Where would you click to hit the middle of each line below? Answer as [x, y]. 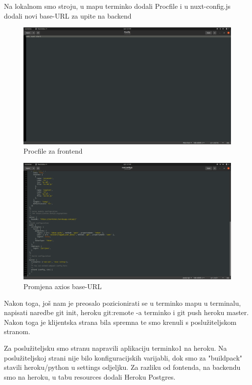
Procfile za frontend [53, 151]
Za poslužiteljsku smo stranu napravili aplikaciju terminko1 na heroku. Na [115, 348]
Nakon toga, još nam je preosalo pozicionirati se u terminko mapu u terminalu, [123, 303]
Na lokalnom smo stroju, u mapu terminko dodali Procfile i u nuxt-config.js [117, 6]
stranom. [17, 331]
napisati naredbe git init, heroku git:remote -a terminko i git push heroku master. [126, 312]
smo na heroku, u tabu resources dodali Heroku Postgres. [90, 376]
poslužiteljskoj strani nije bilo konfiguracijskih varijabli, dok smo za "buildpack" [123, 357]
